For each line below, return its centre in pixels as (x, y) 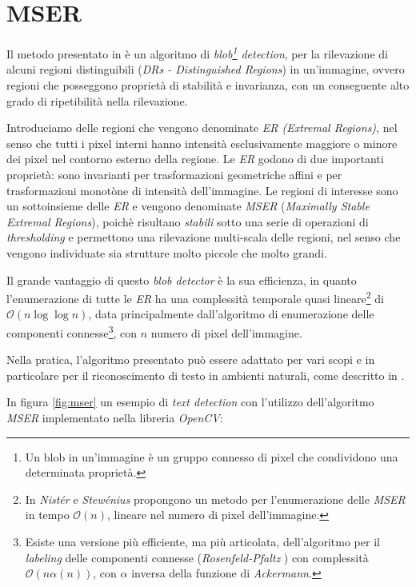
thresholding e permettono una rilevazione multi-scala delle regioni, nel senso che (204, 237)
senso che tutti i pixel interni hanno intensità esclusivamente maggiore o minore (202, 143)
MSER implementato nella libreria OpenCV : (115, 417)
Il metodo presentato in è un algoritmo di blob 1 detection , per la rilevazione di (197, 52)
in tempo (47, 515)
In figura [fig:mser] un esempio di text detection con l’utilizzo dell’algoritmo (190, 402)
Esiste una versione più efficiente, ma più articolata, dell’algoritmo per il (202, 541)
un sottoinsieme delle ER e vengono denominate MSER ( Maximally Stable (188, 206)
